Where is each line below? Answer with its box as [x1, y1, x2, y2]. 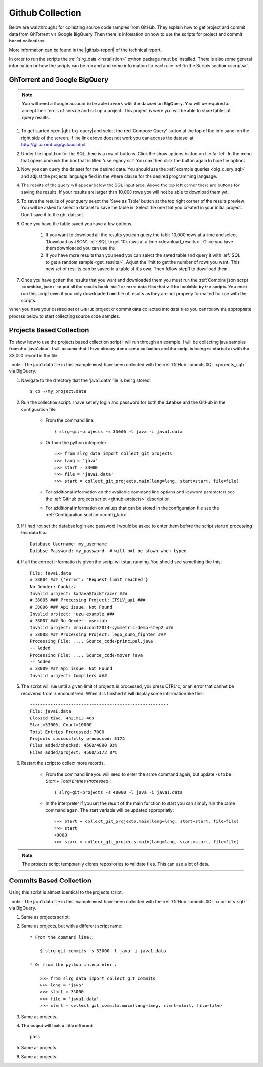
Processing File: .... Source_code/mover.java [30, 652, 143, 657]
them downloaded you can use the [45, 246, 115, 251]
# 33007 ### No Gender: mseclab [30, 618, 107, 623]
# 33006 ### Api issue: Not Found [30, 604, 112, 610]
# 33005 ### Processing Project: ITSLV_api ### [30, 597, 146, 603]
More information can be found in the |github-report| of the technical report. [9, 47, 162, 53]
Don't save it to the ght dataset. [21, 211, 85, 217]
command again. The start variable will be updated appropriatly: [45, 807, 174, 813]
